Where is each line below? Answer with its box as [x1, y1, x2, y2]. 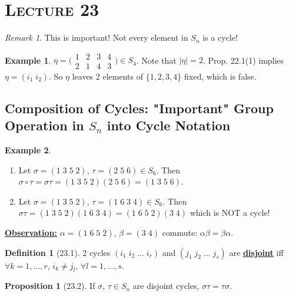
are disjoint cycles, [132, 279, 200, 292]
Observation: [5, 226, 58, 238]
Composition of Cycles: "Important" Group [5, 98, 274, 117]
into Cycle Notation [107, 116, 231, 134]
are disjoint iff [229, 246, 284, 258]
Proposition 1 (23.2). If [5, 279, 95, 292]
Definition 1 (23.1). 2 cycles [5, 246, 111, 258]
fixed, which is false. [184, 70, 257, 82]
